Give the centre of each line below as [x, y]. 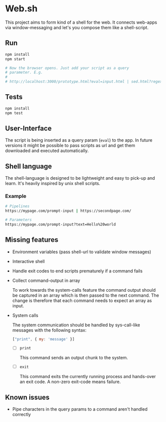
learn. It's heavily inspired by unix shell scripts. [53, 184]
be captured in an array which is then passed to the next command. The [86, 295]
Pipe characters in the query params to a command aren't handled [80, 409]
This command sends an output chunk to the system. [74, 358]
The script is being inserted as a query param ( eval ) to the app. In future [79, 140]
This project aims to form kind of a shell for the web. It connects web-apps [81, 22]
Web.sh [21, 9]
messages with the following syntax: [49, 330]
